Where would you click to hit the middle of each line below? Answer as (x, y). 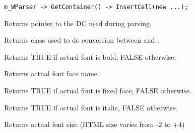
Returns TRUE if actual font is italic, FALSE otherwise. (91, 107)
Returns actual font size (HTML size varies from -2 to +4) (94, 124)
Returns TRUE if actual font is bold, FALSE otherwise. (90, 56)
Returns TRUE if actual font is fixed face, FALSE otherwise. (98, 91)
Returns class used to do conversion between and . (82, 40)
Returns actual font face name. (52, 74)
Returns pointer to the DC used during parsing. (78, 23)
